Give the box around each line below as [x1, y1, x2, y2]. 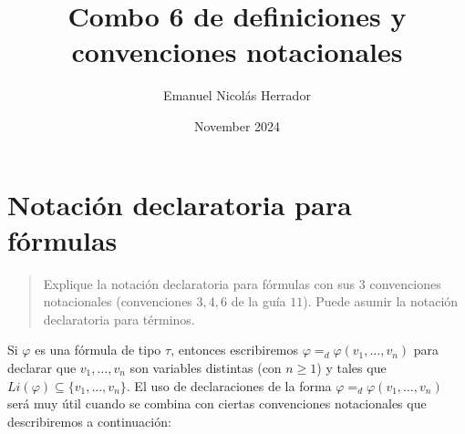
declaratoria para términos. [43, 309, 195, 328]
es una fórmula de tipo [35, 340, 161, 359]
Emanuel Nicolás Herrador [163, 86, 311, 105]
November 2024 [193, 116, 281, 135]
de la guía [231, 292, 286, 311]
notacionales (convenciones [43, 292, 192, 311]
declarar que [7, 358, 77, 377]
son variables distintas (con [129, 358, 282, 377]
